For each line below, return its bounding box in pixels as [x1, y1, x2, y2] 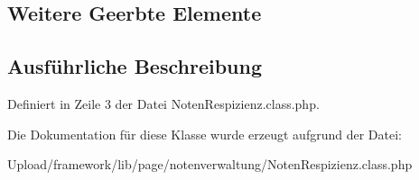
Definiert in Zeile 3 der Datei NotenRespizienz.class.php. [7, 94, 320, 112]
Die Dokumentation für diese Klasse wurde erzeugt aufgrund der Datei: [7, 124, 402, 143]
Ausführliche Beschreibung [7, 52, 262, 80]
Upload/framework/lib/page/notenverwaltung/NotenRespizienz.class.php [7, 155, 413, 174]
